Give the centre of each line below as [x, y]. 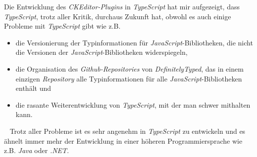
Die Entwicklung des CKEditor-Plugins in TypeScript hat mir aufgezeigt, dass [122, 6]
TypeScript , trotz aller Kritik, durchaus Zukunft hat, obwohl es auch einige [118, 16]
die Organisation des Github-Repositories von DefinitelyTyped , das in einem [129, 68]
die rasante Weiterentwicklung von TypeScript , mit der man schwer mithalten [133, 104]
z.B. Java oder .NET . [37, 150]
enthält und [33, 88]
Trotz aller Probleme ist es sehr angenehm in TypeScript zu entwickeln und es [128, 131]
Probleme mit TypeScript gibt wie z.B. [62, 26]
